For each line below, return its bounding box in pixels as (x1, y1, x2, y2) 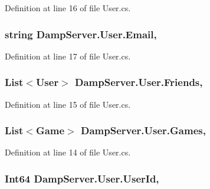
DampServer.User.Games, (81, 123, 206, 138)
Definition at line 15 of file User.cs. (5, 98, 131, 110)
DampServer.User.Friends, (75, 75, 203, 89)
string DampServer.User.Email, (5, 26, 157, 41)
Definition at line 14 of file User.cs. (5, 146, 131, 158)
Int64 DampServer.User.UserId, (5, 171, 159, 185)
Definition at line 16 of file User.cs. (5, 2, 131, 14)
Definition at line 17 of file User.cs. (5, 49, 131, 62)
